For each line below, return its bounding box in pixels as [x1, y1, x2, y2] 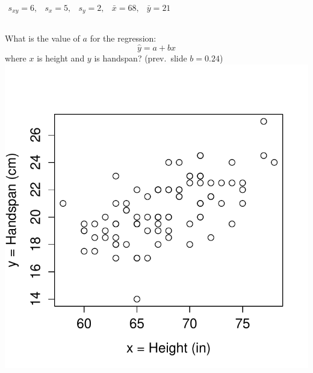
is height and [37, 52, 85, 64]
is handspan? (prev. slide [94, 52, 187, 64]
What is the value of [5, 32, 80, 45]
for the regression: [90, 32, 156, 45]
